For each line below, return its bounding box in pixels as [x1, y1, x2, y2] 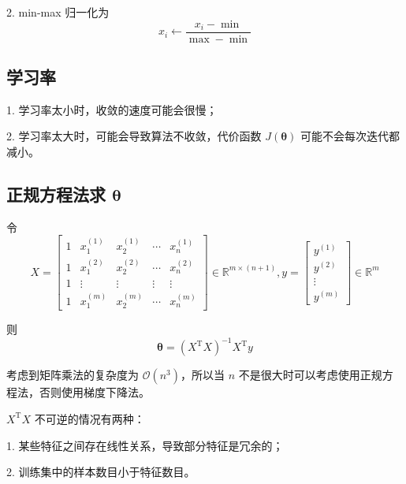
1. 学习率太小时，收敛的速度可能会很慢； [6, 101, 218, 117]
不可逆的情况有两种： [34, 410, 145, 426]
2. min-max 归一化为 [6, 4, 110, 20]
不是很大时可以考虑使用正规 [238, 367, 382, 383]
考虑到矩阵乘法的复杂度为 [6, 367, 139, 383]
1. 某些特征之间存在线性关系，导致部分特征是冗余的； [6, 437, 284, 453]
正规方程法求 [6, 182, 106, 207]
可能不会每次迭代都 [300, 128, 400, 144]
